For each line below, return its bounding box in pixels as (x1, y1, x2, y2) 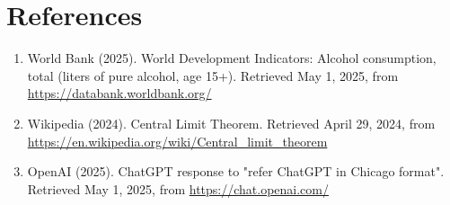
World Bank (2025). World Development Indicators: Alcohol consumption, (27, 49, 437, 67)
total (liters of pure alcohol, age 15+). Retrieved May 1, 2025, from (27, 66, 399, 85)
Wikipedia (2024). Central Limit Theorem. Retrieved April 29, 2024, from (27, 113, 436, 132)
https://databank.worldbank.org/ (27, 84, 212, 102)
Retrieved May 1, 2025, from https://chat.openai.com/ (27, 179, 329, 198)
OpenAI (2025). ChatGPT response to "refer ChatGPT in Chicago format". (27, 162, 445, 181)
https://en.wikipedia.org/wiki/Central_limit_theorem (27, 131, 328, 150)
